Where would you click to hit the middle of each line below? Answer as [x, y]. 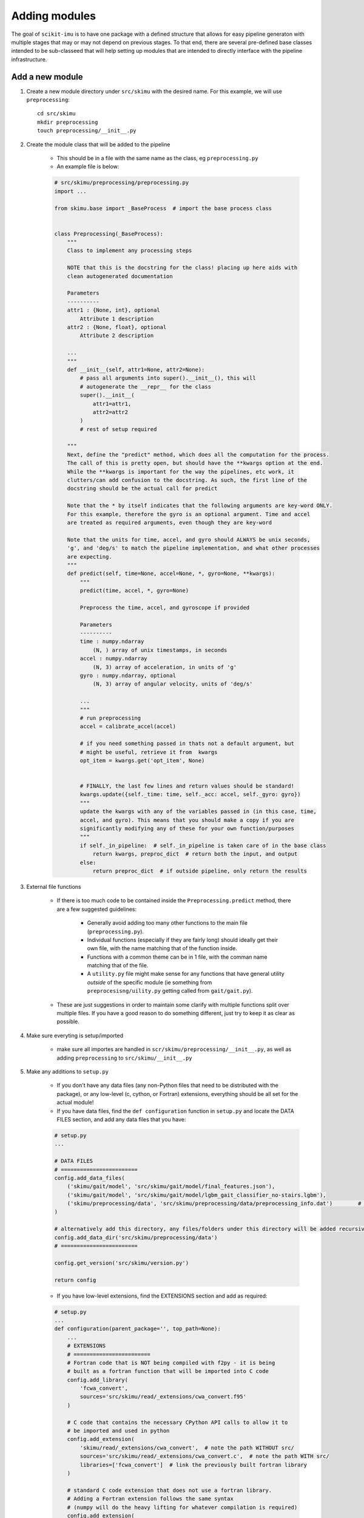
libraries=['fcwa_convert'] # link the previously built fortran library [194, 1465]
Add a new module [47, 77]
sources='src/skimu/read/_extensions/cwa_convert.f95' [163, 1397]
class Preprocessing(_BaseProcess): [109, 233]
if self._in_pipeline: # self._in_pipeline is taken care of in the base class [203, 845]
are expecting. [89, 556]
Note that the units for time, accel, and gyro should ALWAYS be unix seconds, [189, 539]
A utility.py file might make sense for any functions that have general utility [186, 974]
